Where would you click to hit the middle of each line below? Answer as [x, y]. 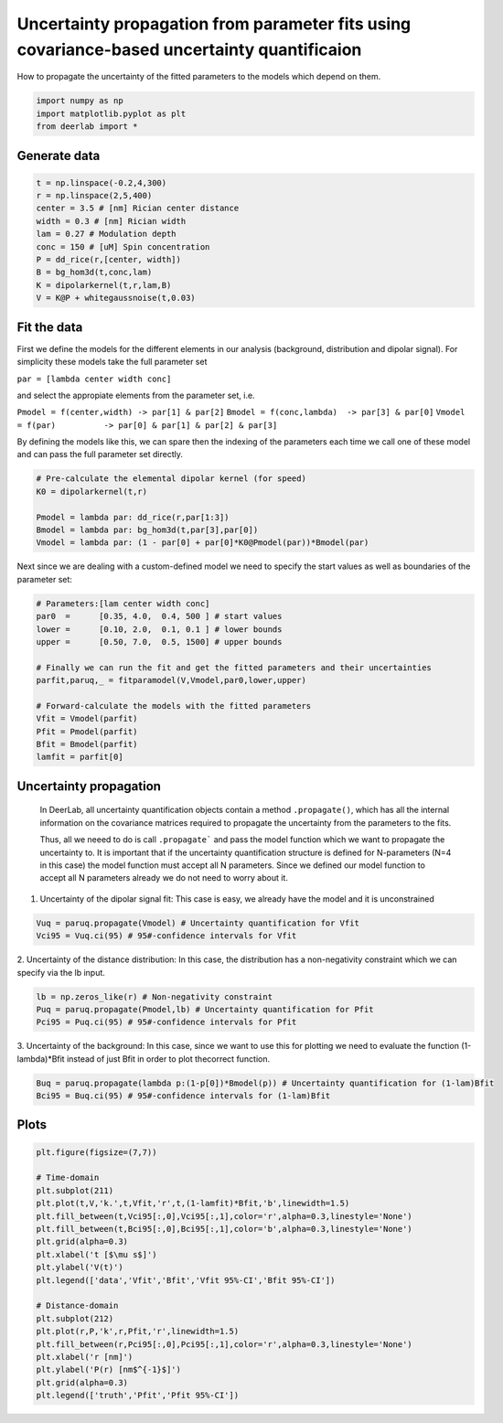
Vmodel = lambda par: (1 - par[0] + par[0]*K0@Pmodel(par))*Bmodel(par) [203, 543]
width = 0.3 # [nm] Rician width [111, 221]
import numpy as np [80, 101]
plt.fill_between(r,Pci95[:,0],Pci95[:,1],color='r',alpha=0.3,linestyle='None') [225, 1344]
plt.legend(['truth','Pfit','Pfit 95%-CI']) [138, 1396]
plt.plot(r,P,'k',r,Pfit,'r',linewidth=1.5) [138, 1332]
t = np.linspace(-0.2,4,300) [102, 182]
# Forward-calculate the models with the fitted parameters [174, 706]
